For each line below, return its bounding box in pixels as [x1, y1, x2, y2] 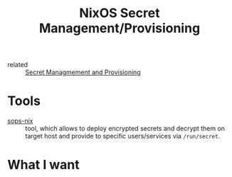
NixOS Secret [79, 5, 160, 21]
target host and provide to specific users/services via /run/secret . [25, 132, 221, 141]
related [7, 61, 28, 69]
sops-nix [7, 116, 33, 126]
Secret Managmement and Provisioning [25, 68, 141, 76]
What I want [7, 157, 80, 173]
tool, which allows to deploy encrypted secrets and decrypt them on [25, 124, 226, 133]
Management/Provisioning [38, 20, 201, 36]
